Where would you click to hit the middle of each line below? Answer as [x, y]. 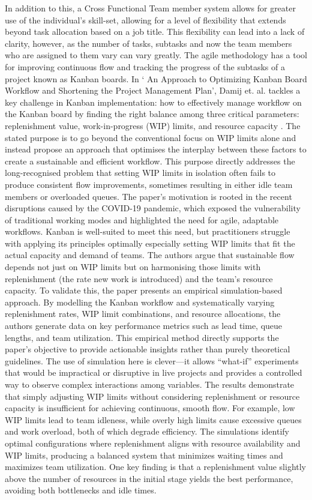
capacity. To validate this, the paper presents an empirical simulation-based [144, 290]
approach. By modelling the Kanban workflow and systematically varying [140, 302]
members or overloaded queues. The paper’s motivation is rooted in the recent [148, 196]
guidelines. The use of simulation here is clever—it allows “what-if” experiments [152, 360]
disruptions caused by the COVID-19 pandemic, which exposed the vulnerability [153, 208]
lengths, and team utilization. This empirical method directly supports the [142, 337]
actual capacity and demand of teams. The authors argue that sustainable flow [150, 255]
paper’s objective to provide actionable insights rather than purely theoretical [148, 349]
